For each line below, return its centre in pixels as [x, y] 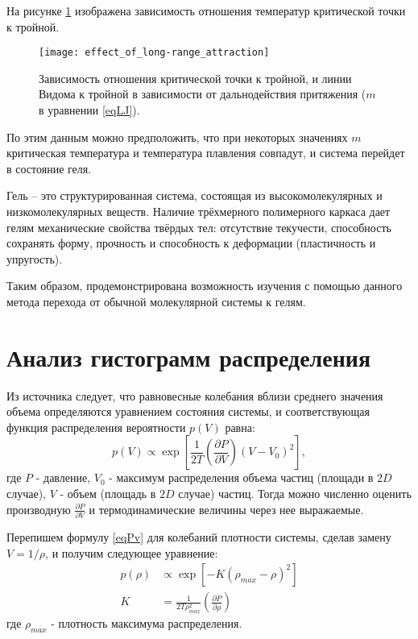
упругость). [35, 258]
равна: [240, 427]
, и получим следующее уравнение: [132, 552]
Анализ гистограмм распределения [189, 357]
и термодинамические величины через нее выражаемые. [226, 509]
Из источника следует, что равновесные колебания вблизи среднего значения [195, 395]
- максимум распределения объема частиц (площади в [241, 477]
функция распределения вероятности [96, 427]
